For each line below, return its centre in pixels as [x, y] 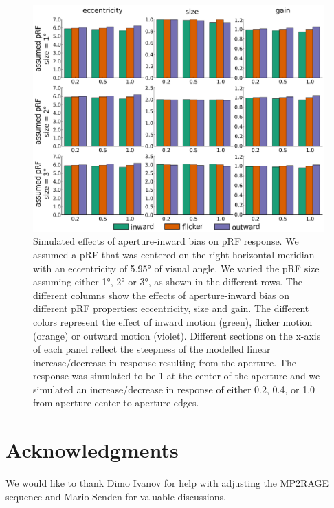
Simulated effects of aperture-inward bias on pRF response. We [166, 241]
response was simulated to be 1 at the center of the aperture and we [177, 376]
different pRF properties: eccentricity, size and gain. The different [171, 308]
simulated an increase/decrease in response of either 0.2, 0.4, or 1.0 [174, 389]
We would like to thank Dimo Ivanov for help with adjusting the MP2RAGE [167, 483]
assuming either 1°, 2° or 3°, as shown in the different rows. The [168, 281]
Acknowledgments [92, 450]
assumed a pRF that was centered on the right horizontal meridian [174, 254]
